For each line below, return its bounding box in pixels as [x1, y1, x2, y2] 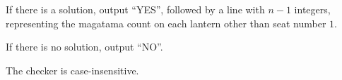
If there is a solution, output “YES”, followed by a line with [6, 2, 265, 16]
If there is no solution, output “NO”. [6, 39, 163, 54]
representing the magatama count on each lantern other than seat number [6, 15, 326, 30]
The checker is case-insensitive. [6, 62, 139, 77]
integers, [294, 2, 331, 16]
